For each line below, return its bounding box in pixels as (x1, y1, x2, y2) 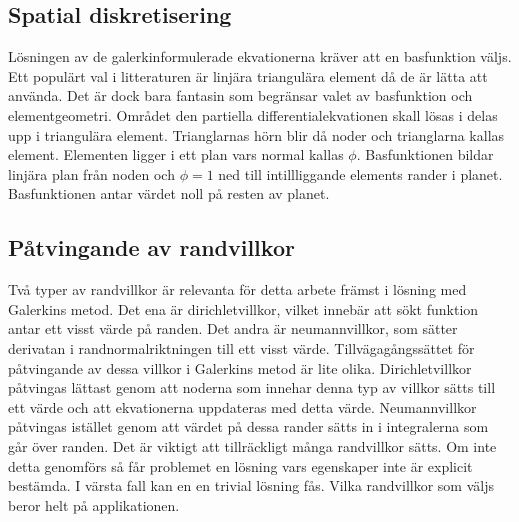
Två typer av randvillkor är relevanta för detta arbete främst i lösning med (8, 279, 467, 300)
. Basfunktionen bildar (356, 144, 494, 165)
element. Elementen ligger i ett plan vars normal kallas (8, 144, 344, 165)
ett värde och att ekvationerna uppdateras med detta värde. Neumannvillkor (8, 396, 477, 417)
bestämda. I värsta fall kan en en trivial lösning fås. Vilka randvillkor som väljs (8, 475, 494, 496)
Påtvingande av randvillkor (8, 232, 295, 263)
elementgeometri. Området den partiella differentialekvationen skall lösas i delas (8, 104, 498, 125)
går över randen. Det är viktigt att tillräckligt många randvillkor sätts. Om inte (8, 435, 497, 456)
